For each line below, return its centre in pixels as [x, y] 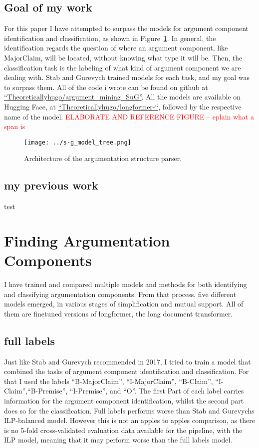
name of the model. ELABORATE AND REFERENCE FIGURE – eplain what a [129, 116]
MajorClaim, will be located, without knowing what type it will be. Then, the [123, 57]
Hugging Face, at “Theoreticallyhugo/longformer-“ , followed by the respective [123, 106]
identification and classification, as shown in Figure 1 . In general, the [110, 38]
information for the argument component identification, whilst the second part [124, 401]
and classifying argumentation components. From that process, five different [120, 294]
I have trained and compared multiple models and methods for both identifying [126, 284]
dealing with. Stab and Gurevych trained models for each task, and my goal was [127, 77]
